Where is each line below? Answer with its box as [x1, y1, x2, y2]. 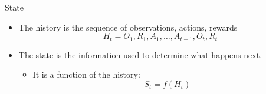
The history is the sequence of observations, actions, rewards [18, 21, 238, 33]
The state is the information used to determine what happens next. [18, 48, 262, 61]
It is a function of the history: [32, 68, 140, 80]
